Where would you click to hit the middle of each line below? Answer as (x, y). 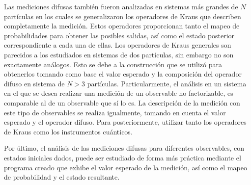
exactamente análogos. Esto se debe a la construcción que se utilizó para (113, 64)
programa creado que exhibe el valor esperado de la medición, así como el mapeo (125, 167)
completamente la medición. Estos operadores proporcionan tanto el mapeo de (122, 26)
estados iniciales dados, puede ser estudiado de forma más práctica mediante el (123, 157)
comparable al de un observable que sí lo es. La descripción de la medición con (122, 102)
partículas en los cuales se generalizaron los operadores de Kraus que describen (123, 16)
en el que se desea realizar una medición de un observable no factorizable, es (119, 93)
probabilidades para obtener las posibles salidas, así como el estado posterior (119, 35)
